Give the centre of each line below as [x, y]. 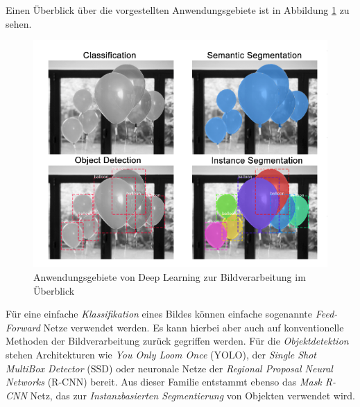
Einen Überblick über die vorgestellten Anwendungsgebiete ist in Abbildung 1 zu [178, 10]
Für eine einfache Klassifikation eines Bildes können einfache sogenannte [159, 314]
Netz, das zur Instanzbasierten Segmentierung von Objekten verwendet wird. [192, 395]
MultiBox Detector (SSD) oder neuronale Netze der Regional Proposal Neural [169, 368]
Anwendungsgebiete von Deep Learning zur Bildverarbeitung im [170, 277]
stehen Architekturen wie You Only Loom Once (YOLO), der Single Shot [161, 355]
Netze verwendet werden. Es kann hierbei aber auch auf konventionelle [194, 327]
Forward [23, 327]
